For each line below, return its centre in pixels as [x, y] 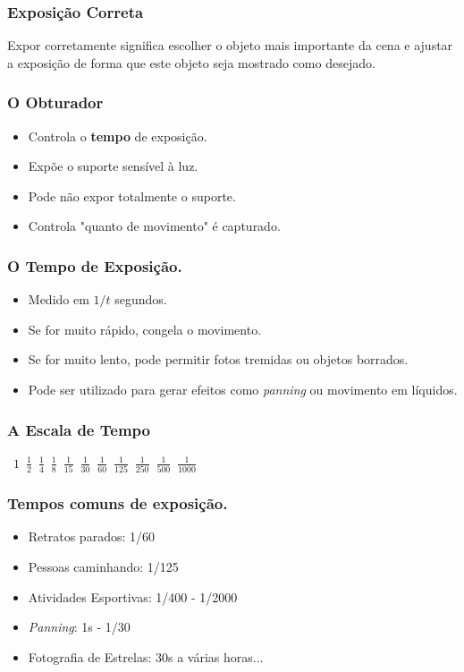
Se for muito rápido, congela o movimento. [145, 329]
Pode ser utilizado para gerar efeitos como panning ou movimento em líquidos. [243, 389]
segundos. [141, 299]
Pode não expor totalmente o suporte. [132, 196]
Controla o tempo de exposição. [118, 136]
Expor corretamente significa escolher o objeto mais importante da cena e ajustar [230, 45]
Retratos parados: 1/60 [92, 536]
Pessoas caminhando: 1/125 [103, 566]
